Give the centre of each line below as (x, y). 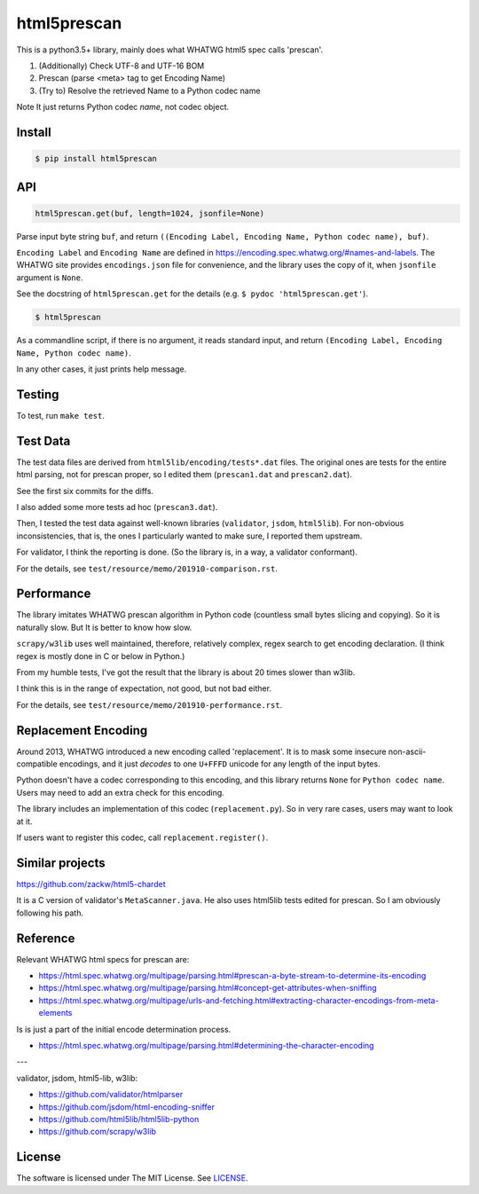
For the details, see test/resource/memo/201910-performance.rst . (149, 704)
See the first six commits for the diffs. (85, 491)
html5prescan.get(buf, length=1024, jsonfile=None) (150, 213)
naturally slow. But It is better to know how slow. (104, 627)
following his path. (50, 913)
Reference (46, 938)
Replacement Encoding (82, 731)
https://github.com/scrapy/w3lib (98, 1132)
